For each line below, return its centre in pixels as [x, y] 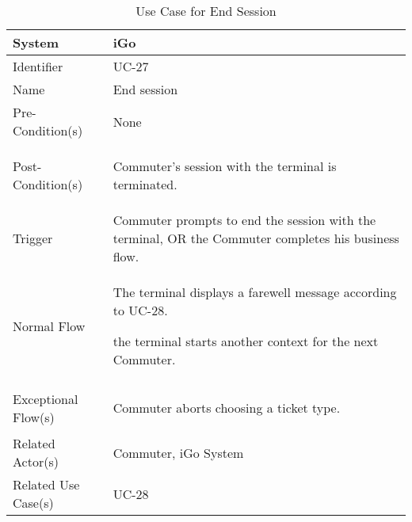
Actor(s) [36, 461]
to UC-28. [140, 310]
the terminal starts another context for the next [246, 341]
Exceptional [46, 398]
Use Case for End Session [206, 11]
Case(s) [33, 503]
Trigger [33, 238]
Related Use [46, 484]
